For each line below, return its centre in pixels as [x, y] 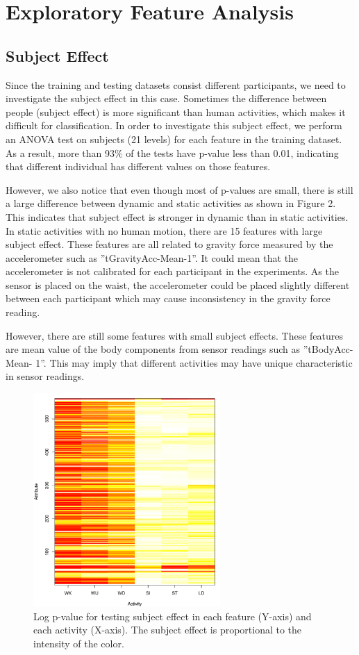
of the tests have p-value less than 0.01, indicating [232, 152]
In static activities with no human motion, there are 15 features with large [164, 230]
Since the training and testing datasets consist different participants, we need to [176, 84]
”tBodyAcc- [328, 349]
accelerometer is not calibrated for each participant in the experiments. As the [172, 271]
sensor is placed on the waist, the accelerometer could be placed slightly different [178, 284]
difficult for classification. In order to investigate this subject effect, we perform [174, 125]
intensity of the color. [79, 644]
